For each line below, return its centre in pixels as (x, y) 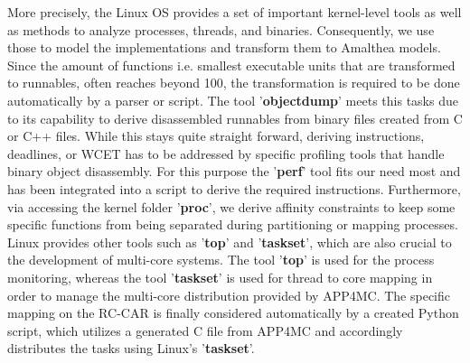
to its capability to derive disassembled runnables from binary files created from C (235, 118)
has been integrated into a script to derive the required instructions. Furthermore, (234, 188)
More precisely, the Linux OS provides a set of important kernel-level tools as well (235, 12)
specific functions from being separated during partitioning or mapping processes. (233, 224)
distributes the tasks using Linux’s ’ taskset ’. (131, 348)
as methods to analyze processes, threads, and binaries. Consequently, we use (221, 29)
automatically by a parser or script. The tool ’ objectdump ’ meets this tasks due (233, 100)
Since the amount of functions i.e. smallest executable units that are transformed (231, 65)
